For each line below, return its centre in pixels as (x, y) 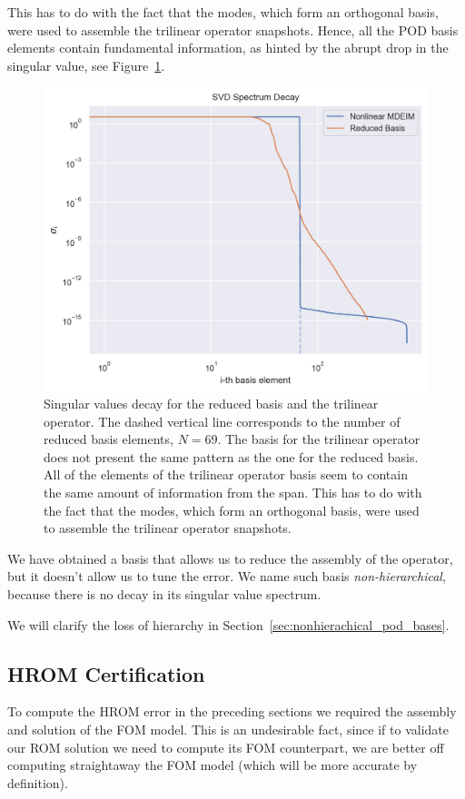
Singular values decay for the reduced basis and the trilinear (211, 404)
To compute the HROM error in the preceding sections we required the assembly (232, 711)
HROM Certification (106, 673)
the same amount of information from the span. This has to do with (233, 493)
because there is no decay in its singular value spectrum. (164, 594)
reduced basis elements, (109, 439)
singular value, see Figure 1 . (86, 65)
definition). (38, 782)
